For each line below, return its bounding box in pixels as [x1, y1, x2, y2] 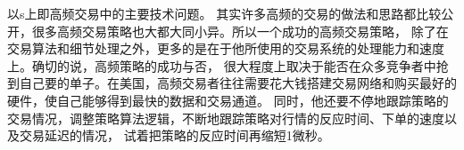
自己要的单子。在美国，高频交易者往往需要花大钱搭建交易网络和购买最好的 [19, 74, 457, 92]
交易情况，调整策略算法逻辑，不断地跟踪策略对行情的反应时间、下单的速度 [7, 108, 444, 127]
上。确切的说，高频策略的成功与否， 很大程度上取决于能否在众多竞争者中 [7, 56, 436, 75]
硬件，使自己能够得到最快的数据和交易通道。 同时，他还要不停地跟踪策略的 [7, 91, 449, 109]
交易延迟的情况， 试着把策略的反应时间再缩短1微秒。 [19, 126, 330, 145]
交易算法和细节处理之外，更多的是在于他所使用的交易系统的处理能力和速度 [7, 39, 444, 58]
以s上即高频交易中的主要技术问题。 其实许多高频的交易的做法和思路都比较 [7, 4, 442, 22]
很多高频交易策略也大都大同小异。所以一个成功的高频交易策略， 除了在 [31, 21, 449, 40]
